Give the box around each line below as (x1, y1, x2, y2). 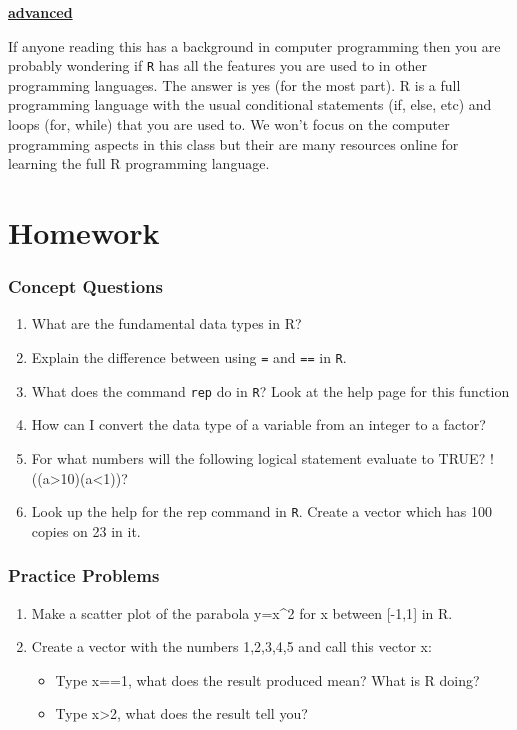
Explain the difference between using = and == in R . (31, 347, 347, 367)
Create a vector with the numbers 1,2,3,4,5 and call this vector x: (31, 636, 432, 657)
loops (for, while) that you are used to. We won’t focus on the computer (8, 114, 450, 135)
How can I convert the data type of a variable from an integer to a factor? (31, 414, 486, 435)
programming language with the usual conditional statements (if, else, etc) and (8, 94, 492, 115)
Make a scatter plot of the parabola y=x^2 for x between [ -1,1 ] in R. (31, 602, 453, 623)
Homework (8, 212, 160, 252)
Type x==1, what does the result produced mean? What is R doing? (55, 669, 480, 690)
